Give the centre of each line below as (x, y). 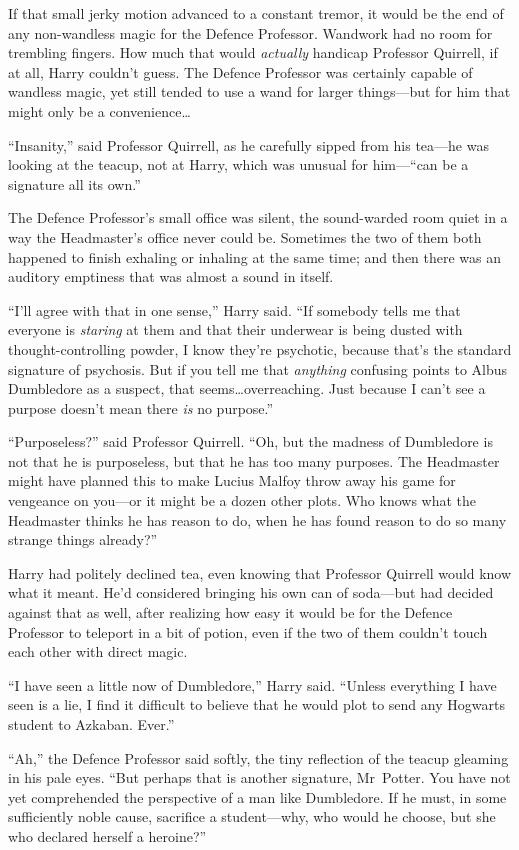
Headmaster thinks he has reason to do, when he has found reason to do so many (257, 519)
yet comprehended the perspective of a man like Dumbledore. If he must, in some (257, 796)
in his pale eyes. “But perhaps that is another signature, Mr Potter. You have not (259, 777)
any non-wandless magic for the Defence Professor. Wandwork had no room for (250, 32)
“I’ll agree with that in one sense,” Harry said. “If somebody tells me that (234, 309)
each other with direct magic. (98, 651)
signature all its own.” (74, 183)
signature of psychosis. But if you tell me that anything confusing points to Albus (258, 368)
